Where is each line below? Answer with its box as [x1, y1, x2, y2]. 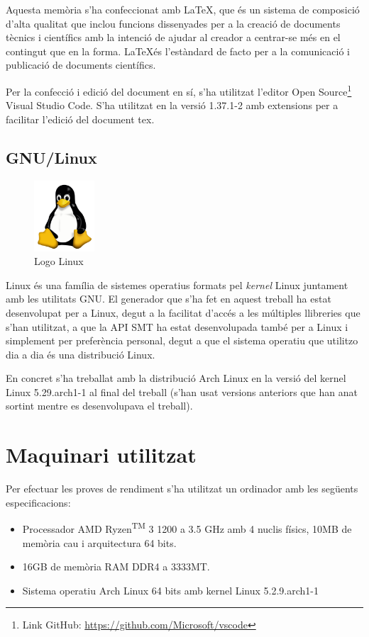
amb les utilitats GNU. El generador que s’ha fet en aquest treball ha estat [6, 291, 331, 306]
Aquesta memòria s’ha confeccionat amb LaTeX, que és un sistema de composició [6, 2, 360, 16]
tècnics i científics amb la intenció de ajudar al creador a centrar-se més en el [6, 30, 341, 45]
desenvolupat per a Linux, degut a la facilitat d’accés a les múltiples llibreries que [6, 305, 360, 320]
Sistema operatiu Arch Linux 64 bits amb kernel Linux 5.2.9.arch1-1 [22, 582, 319, 597]
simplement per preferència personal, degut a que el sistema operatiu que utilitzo [6, 333, 358, 348]
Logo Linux [34, 254, 84, 269]
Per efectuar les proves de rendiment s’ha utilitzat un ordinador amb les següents [6, 481, 358, 496]
